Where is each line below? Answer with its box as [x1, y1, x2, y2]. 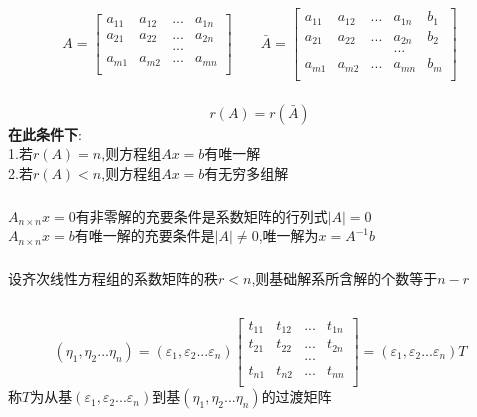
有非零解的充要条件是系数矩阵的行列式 [75, 205, 328, 226]
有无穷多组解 [204, 163, 289, 184]
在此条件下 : [8, 123, 82, 144]
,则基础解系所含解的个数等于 [251, 267, 438, 288]
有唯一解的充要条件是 [74, 225, 215, 246]
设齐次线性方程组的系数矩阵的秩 [8, 267, 218, 288]
